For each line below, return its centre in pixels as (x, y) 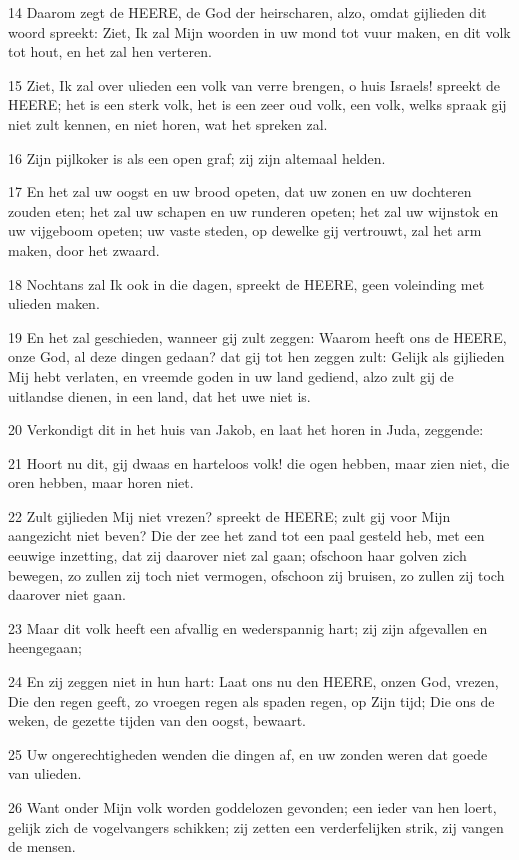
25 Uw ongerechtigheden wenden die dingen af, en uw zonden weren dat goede (248, 753)
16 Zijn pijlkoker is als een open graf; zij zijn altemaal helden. (197, 157)
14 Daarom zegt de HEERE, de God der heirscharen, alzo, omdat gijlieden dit (247, 12)
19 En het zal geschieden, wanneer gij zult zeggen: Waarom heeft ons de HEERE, (257, 336)
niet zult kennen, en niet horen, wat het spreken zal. (168, 123)
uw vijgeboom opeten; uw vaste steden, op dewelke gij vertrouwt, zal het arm (245, 230)
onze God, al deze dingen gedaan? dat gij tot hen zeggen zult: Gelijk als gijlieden (256, 356)
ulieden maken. (54, 303)
